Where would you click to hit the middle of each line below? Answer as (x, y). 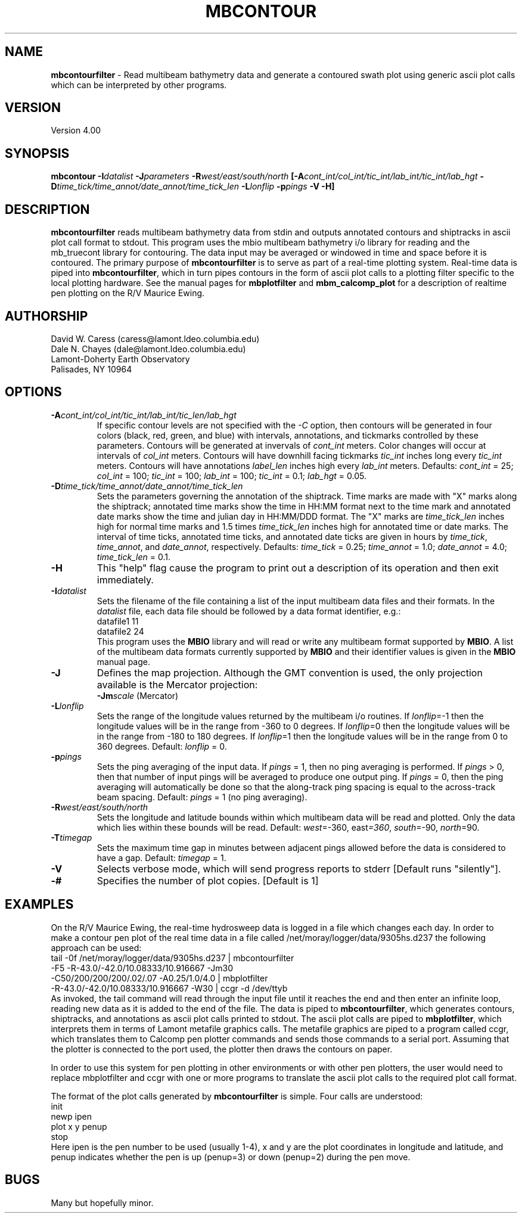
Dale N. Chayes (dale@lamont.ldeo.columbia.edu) (148, 349)
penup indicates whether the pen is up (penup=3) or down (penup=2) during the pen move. (231, 1157)
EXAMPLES (39, 905)
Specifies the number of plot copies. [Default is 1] (208, 880)
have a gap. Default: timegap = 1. (161, 857)
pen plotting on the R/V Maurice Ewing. (128, 293)
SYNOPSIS (37, 153)
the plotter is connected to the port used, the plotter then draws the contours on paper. (222, 1049)
